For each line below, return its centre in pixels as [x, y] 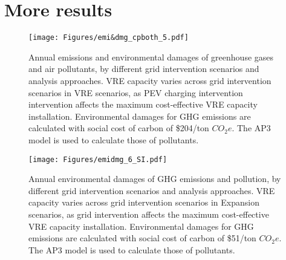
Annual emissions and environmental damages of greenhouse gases [151, 57]
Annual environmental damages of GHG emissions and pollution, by [155, 179]
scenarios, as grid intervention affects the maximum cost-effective [149, 214]
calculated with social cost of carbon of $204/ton [119, 128]
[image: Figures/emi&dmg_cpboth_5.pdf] [109, 38]
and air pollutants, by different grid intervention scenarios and [144, 69]
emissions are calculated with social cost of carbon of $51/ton [142, 238]
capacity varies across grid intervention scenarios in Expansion [144, 202]
